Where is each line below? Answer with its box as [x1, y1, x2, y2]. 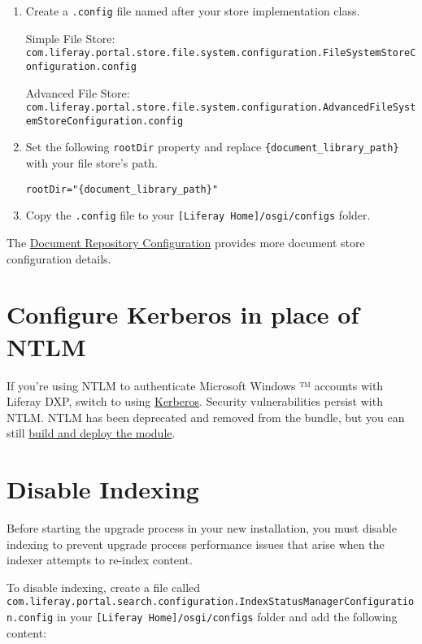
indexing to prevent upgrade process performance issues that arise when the [7, 535, 385, 552]
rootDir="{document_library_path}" [25, 183, 219, 195]
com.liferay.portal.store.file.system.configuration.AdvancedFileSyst [25, 102, 416, 114]
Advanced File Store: [25, 84, 130, 101]
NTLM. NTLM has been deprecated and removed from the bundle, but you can [7, 408, 405, 425]
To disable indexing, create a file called [7, 578, 201, 595]
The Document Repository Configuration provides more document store [7, 234, 365, 251]
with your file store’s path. [25, 154, 158, 172]
